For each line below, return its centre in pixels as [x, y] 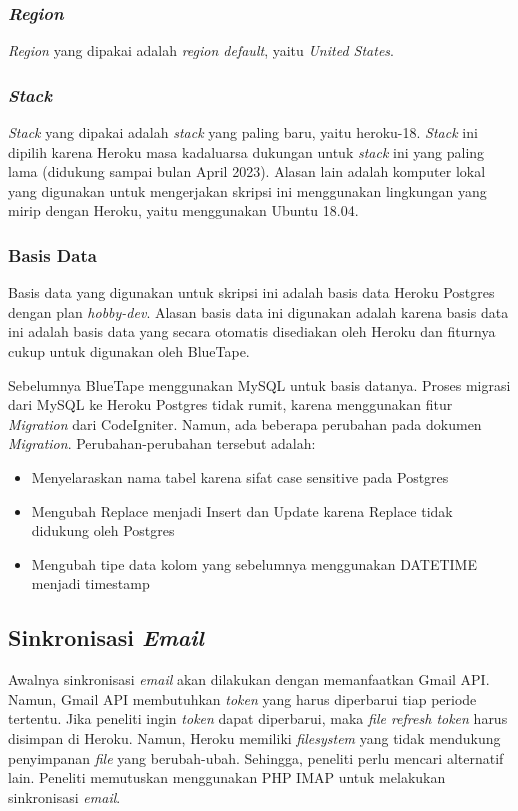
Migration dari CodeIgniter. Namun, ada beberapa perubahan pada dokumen [245, 423]
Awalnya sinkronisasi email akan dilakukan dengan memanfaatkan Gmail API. [249, 679]
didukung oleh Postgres [103, 530]
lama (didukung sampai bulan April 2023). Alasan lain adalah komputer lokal [247, 171]
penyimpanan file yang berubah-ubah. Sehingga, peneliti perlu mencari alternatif [256, 757]
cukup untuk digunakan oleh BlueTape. [129, 351]
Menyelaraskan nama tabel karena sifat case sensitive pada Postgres [240, 476]
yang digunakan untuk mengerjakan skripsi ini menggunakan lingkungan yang [247, 190]
